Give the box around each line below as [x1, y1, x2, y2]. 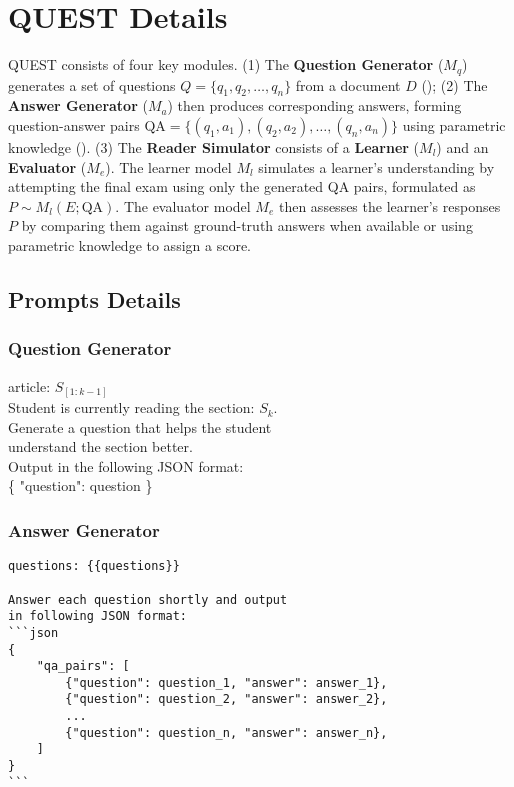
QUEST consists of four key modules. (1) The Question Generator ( [8, 54, 444, 75]
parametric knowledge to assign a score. [8, 234, 251, 255]
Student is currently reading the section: [8, 397, 255, 418]
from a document [295, 74, 401, 95]
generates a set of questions [8, 74, 176, 95]
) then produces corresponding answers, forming [167, 95, 462, 116]
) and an [436, 136, 489, 157]
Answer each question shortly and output [8, 592, 288, 607]
